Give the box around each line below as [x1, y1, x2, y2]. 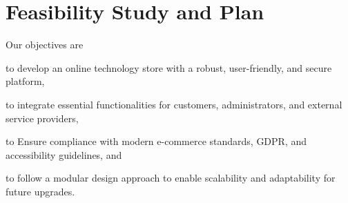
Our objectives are [6, 37, 84, 52]
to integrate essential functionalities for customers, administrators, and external [6, 97, 342, 111]
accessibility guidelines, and [6, 147, 122, 162]
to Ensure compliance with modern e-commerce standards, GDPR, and [6, 134, 307, 148]
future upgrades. [6, 184, 75, 198]
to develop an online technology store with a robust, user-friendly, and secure [6, 60, 332, 75]
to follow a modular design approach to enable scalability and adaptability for [6, 171, 336, 185]
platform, [6, 74, 45, 88]
